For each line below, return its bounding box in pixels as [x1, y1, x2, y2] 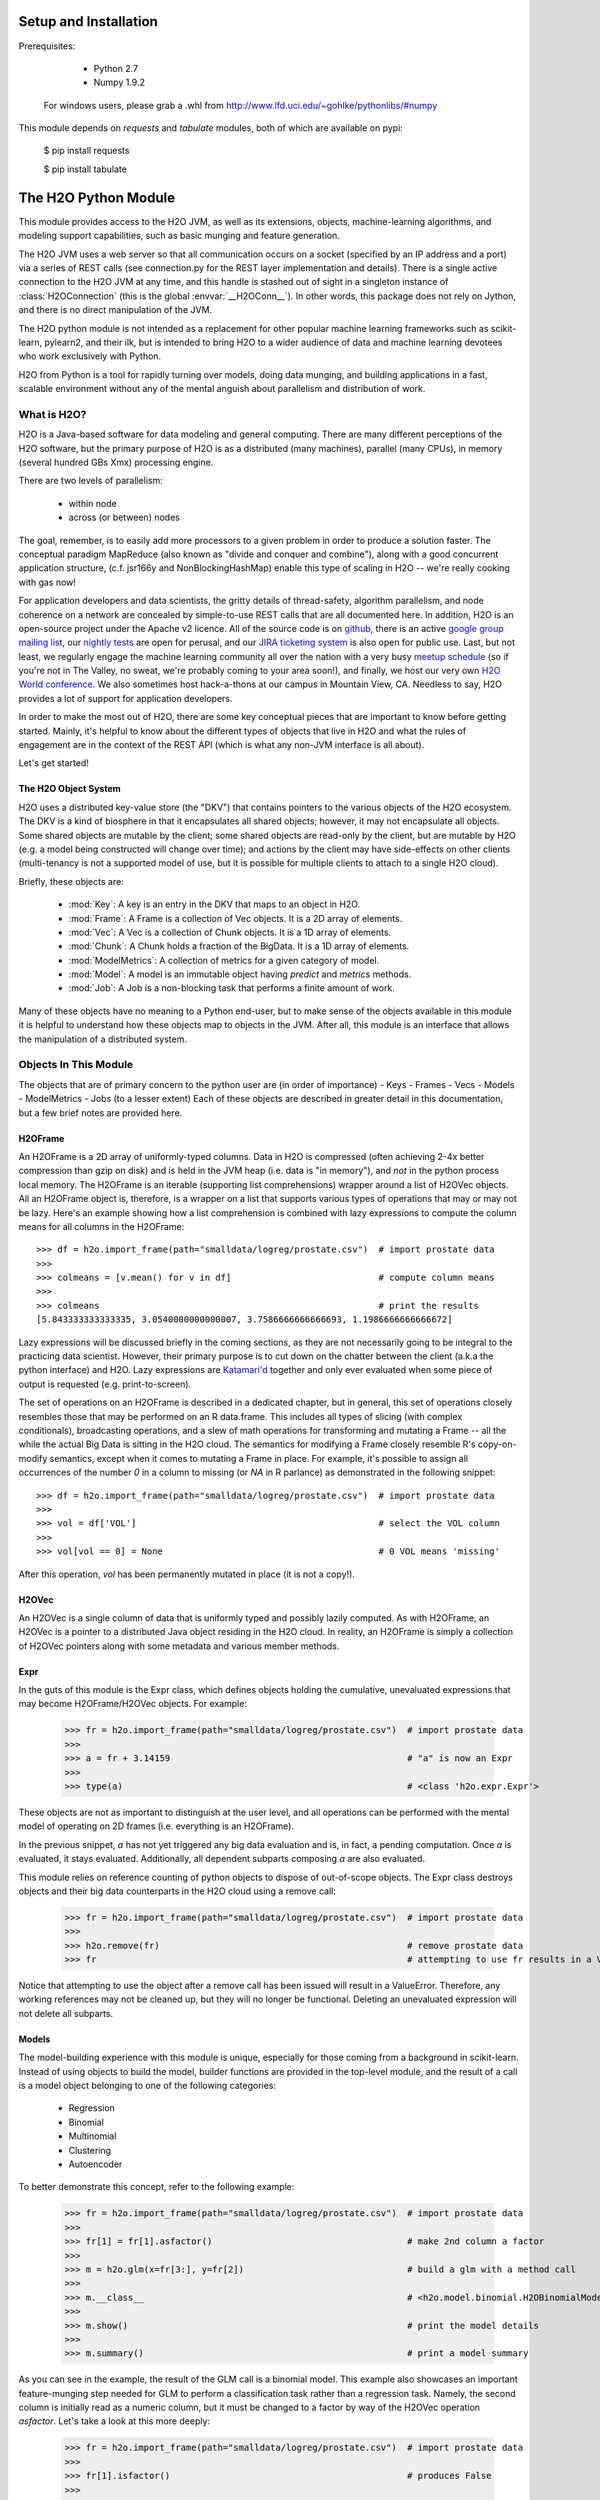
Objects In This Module [18, 1058, 134, 1072]
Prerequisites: [18, 40, 76, 52]
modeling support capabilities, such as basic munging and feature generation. [18, 230, 340, 242]
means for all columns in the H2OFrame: [18, 1220, 185, 1232]
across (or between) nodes [68, 511, 180, 524]
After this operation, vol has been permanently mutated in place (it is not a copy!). [18, 1568, 355, 1580]
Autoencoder [68, 2158, 123, 2170]
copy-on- [477, 1438, 517, 1450]
